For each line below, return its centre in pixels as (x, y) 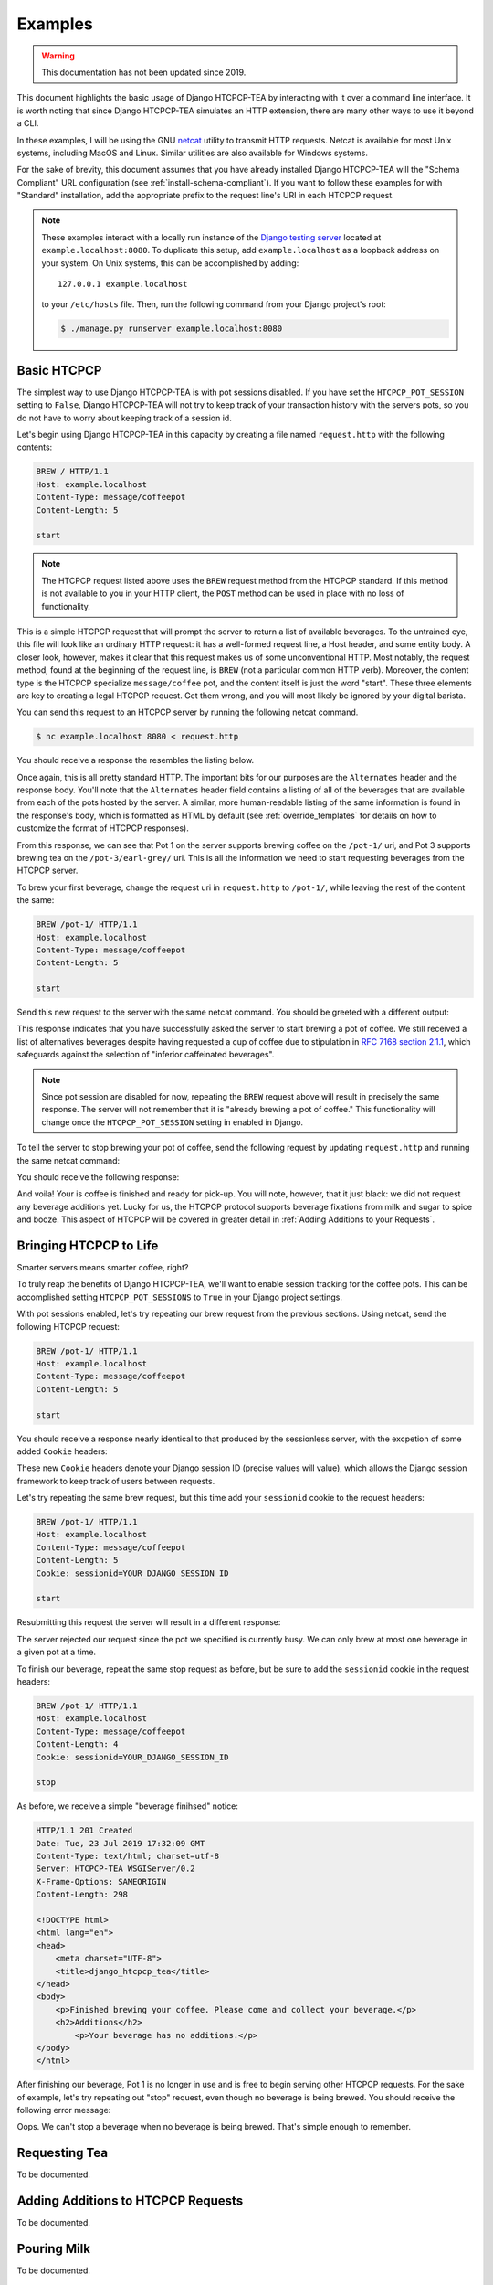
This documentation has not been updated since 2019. (144, 72)
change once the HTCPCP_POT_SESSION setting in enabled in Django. (173, 1122)
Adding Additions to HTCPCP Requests (130, 2201)
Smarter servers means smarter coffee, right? (103, 1268)
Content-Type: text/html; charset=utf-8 (127, 1856)
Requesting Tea (63, 2153)
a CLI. (28, 123)
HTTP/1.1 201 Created (84, 1831)
